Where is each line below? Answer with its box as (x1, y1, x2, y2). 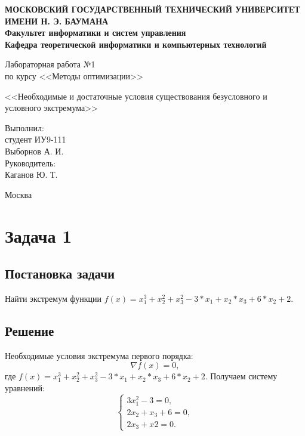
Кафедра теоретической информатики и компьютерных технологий (5, 38, 267, 50)
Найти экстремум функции (5, 292, 101, 304)
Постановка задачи (5, 264, 115, 283)
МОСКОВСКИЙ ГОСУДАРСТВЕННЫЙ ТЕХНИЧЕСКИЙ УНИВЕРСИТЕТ (5, 3, 300, 15)
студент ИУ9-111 (5, 133, 66, 146)
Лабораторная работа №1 (5, 58, 95, 70)
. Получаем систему (205, 370, 278, 382)
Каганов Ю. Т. (5, 168, 58, 181)
